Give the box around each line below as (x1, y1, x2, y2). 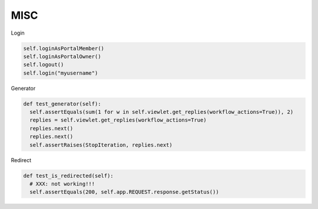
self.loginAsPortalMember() (23, 45, 104, 52)
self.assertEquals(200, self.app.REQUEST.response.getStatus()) (29, 188, 219, 195)
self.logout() (23, 62, 64, 68)
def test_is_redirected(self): (23, 172, 114, 179)
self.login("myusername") (23, 69, 98, 76)
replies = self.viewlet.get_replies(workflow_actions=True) (29, 117, 207, 123)
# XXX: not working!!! (29, 180, 95, 187)
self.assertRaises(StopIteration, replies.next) (29, 141, 173, 148)
